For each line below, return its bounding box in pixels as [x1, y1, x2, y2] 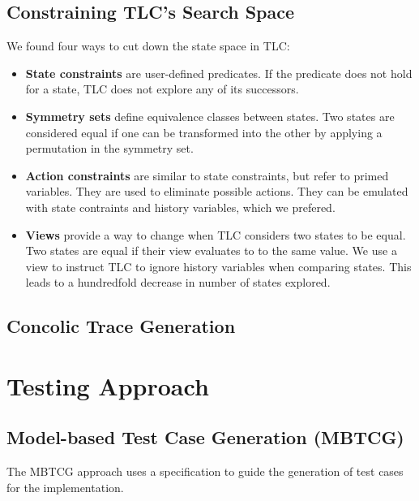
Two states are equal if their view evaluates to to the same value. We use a [25, 242, 397, 259]
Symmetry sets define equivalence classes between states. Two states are [25, 107, 395, 124]
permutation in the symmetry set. [25, 140, 194, 157]
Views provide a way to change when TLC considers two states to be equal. [25, 226, 406, 243]
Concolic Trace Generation [6, 313, 236, 339]
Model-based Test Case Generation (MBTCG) [6, 425, 404, 450]
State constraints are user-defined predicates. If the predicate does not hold [25, 64, 413, 81]
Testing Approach [6, 369, 209, 402]
